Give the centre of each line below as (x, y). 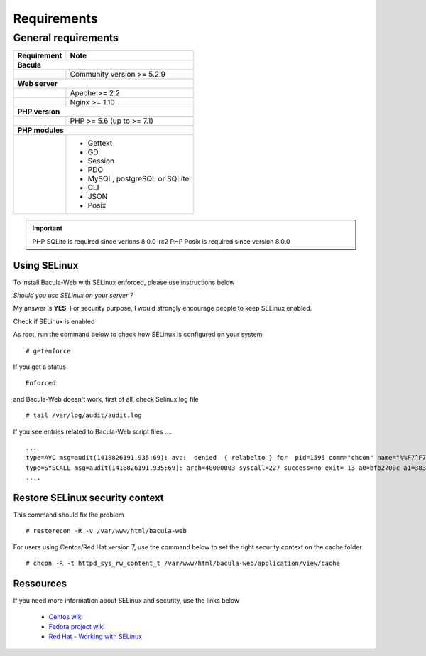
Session (101, 161)
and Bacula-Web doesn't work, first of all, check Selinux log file (106, 399)
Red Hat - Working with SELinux (95, 637)
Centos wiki (66, 617)
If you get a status (40, 367)
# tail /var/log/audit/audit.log (84, 415)
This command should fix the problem (69, 515)
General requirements (66, 38)
